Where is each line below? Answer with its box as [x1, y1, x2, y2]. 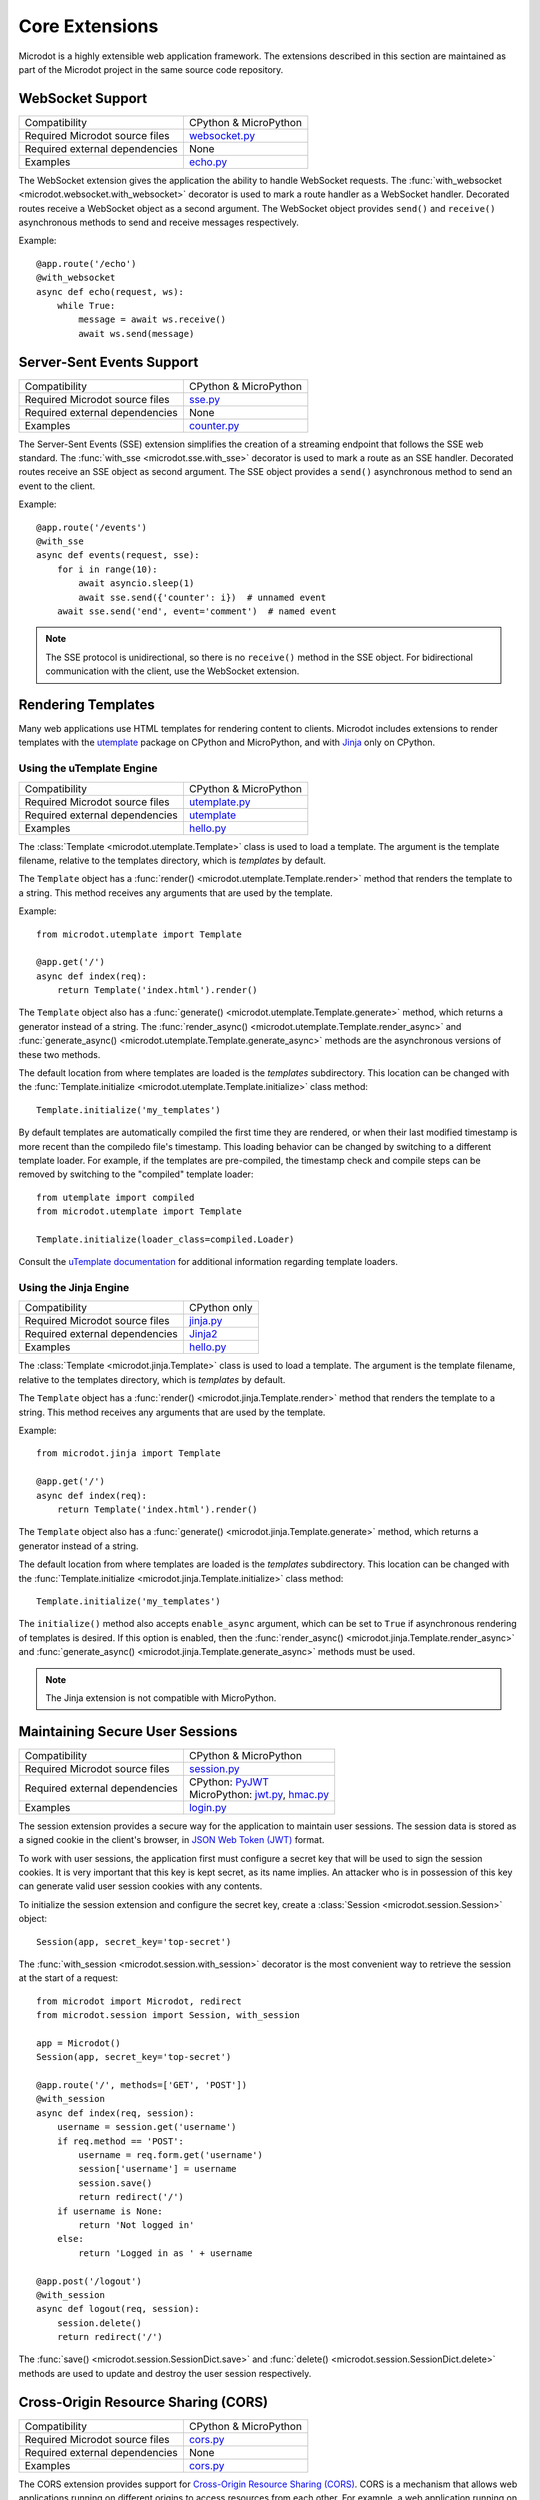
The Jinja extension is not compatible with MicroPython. [45, 1691, 277, 1704]
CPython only [188, 1301, 254, 1315]
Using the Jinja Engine [18, 1281, 130, 1295]
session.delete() [56, 2317, 142, 2329]
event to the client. [18, 480, 95, 492]
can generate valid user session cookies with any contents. [18, 1880, 263, 1892]
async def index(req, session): [36, 2107, 195, 2119]
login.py [188, 1800, 227, 1814]
